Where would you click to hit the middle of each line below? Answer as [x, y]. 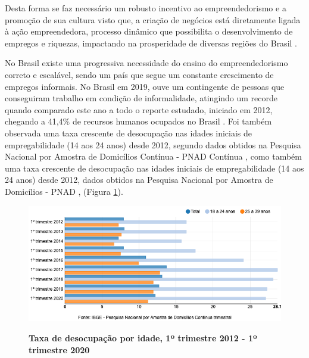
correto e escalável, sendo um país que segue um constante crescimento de [139, 74]
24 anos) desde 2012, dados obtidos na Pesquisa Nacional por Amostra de [139, 180]
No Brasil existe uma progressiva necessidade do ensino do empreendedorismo [146, 63]
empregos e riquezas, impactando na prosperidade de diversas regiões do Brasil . [151, 43]
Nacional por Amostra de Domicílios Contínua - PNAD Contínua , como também [153, 156]
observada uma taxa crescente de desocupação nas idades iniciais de [129, 133]
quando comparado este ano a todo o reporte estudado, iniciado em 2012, [139, 109]
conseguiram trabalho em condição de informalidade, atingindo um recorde [141, 98]
